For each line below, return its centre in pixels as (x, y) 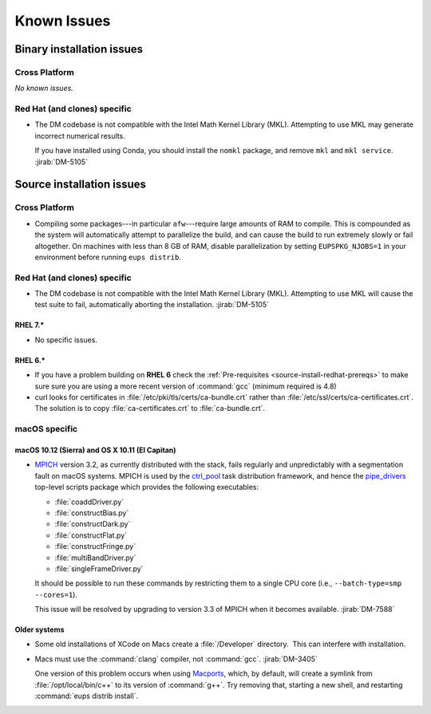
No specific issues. (66, 340)
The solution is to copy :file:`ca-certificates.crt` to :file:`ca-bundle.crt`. (150, 408)
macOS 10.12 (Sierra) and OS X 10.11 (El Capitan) (95, 450)
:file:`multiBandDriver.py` (95, 558)
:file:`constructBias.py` (92, 513)
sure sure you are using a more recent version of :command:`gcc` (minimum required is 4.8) (186, 386)
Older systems (40, 629)
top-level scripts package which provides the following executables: (147, 487)
